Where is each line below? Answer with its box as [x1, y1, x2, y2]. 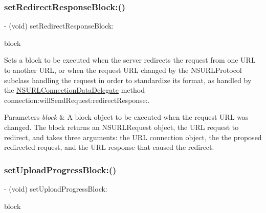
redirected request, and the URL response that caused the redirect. [4, 142, 214, 152]
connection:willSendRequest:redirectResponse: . [4, 94, 150, 105]
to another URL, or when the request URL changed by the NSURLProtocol [4, 65, 242, 75]
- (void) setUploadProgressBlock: [4, 183, 107, 194]
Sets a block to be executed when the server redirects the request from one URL [4, 55, 256, 65]
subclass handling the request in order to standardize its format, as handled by [4, 74, 252, 85]
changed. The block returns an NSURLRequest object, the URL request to [4, 121, 239, 132]
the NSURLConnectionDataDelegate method [4, 85, 145, 95]
